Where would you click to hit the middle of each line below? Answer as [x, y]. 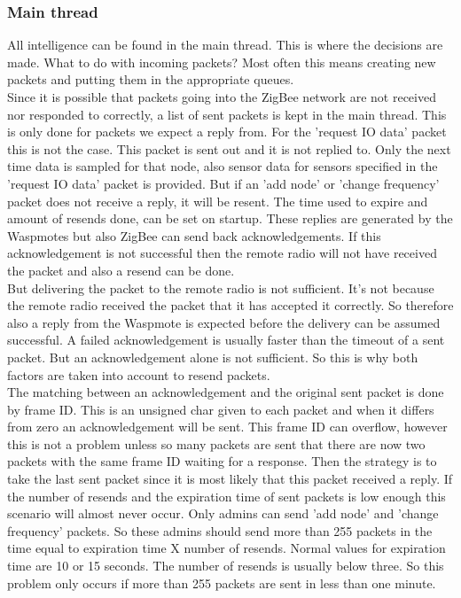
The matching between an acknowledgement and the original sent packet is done [226, 392]
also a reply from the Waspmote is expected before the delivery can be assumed [224, 322]
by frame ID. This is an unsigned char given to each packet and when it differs [221, 409]
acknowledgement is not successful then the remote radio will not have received [222, 253]
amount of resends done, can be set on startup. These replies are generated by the [230, 218]
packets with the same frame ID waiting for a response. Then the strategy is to [222, 461]
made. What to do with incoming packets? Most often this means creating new [222, 62]
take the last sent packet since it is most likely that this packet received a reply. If [230, 479]
